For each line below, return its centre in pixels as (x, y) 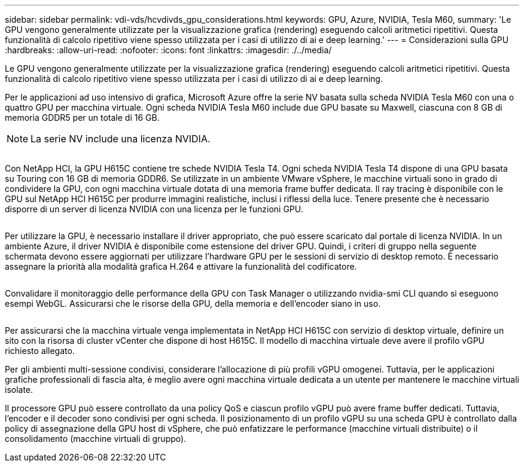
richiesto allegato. (40, 351)
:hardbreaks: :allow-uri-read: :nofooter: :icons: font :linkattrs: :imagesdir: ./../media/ (168, 50)
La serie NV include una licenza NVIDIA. (121, 139)
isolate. (19, 390)
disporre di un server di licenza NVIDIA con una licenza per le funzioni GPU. (154, 209)
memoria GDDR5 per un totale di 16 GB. (82, 117)
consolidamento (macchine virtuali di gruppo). (96, 439)
